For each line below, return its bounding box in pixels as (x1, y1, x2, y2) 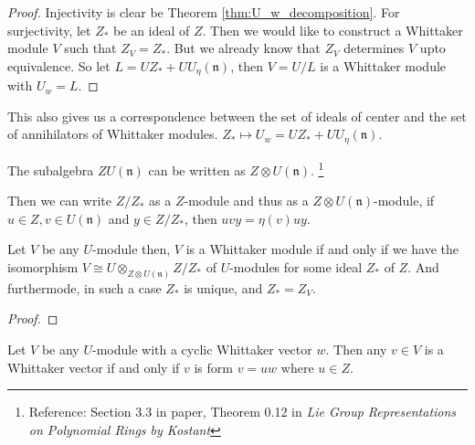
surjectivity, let (7, 20, 91, 39)
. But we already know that (166, 38, 321, 58)
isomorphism (7, 257, 79, 276)
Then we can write (7, 191, 111, 210)
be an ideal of (113, 20, 190, 39)
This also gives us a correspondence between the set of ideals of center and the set (7, 106, 467, 125)
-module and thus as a (184, 191, 309, 210)
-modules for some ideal (229, 257, 363, 276)
